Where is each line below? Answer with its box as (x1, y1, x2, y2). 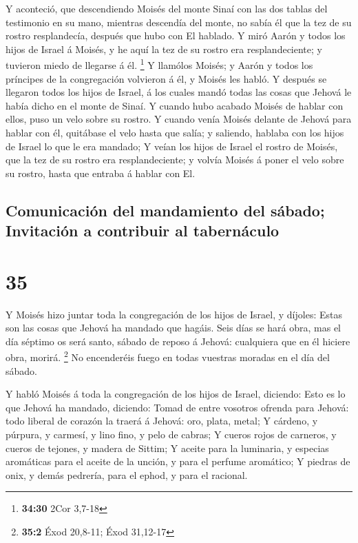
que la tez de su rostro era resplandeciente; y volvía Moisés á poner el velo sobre (6, 152, 344, 167)
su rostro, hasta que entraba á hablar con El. (6, 165, 196, 180)
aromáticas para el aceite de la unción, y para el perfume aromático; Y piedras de (6, 454, 350, 469)
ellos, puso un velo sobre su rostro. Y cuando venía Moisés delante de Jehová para (6, 112, 352, 126)
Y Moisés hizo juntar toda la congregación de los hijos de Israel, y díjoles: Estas (6, 307, 342, 321)
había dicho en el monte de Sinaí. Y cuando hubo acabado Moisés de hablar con (6, 98, 344, 112)
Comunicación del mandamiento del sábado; (6, 199, 325, 221)
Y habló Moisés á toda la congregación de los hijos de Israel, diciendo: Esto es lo (6, 387, 346, 401)
